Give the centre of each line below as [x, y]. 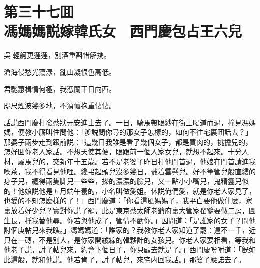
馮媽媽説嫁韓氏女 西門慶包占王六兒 [123, 31]
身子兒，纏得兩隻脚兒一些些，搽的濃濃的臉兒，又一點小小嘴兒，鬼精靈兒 [123, 181]
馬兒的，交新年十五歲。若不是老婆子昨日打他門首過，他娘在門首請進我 [140, 162]
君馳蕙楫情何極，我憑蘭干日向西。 [60, 88]
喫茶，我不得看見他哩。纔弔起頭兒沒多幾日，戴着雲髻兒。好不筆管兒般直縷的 [130, 171]
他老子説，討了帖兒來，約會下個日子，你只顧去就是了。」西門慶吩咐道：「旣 [126, 250]
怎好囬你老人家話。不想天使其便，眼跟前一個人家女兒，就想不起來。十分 [123, 152]
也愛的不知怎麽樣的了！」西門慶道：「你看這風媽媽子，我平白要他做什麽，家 [128, 201]
